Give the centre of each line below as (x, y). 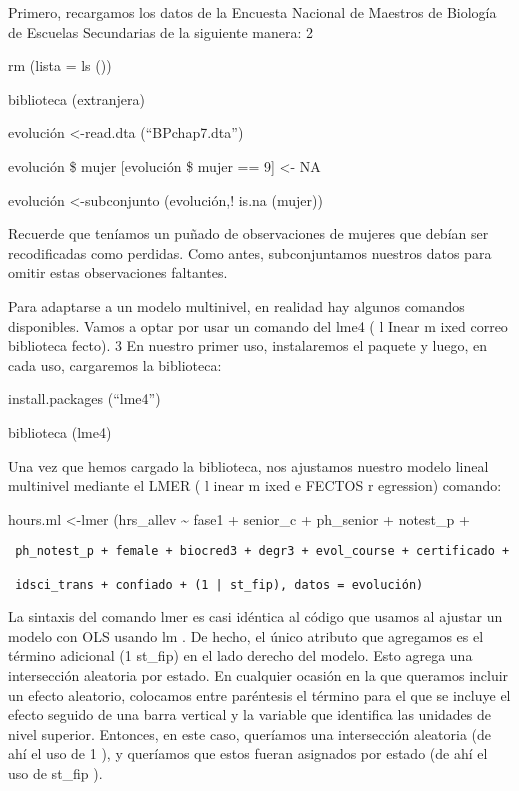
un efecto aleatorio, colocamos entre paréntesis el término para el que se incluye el (259, 694)
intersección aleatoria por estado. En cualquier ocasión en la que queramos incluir (258, 675)
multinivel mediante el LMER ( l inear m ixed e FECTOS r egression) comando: (255, 485)
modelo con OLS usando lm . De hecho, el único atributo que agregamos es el (246, 635)
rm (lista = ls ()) (60, 65)
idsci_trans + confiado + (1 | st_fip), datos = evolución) (219, 584)
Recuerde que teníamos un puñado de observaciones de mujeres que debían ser (248, 233)
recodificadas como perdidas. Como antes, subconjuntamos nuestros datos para (250, 252)
